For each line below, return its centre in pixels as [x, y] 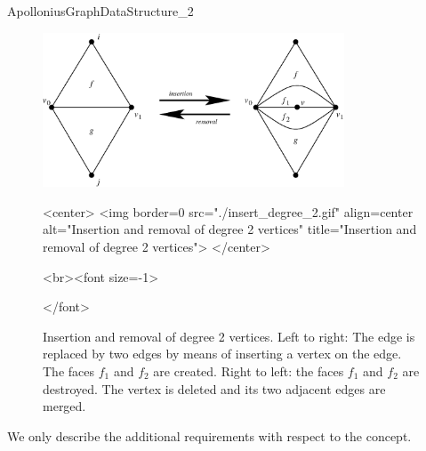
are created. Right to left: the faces [249, 370]
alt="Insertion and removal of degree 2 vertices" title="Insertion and [230, 229]
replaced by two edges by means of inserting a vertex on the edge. [222, 354]
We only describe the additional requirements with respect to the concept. [209, 435]
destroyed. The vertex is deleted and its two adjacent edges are [214, 388]
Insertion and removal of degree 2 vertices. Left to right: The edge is [229, 336]
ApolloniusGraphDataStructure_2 [100, 11]
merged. [64, 406]
